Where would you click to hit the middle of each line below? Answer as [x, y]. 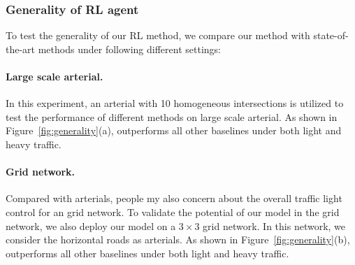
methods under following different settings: [129, 49]
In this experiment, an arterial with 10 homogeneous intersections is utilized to [175, 103]
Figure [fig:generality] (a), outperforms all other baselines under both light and [174, 130]
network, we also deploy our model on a [91, 225]
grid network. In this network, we [274, 225]
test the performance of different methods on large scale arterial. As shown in [172, 116]
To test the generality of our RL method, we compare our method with [158, 35]
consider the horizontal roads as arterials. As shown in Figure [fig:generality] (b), [178, 239]
